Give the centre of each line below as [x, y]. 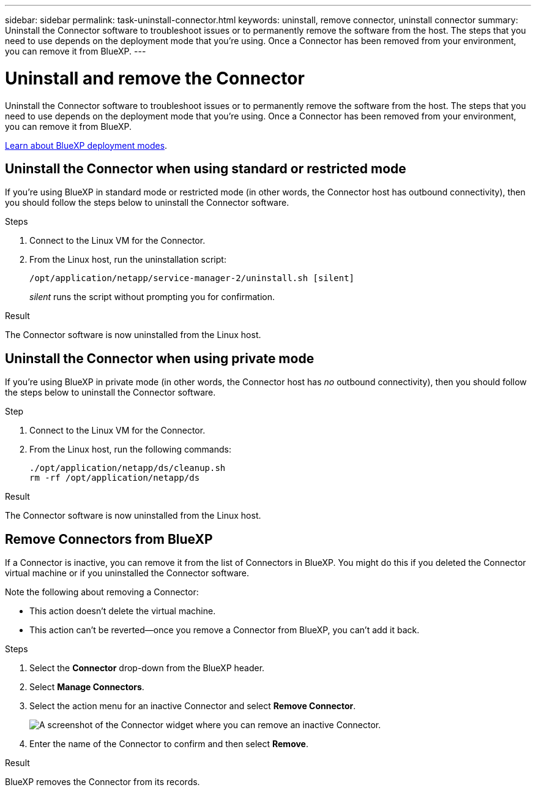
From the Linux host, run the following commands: [130, 450]
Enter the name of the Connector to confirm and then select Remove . [169, 744]
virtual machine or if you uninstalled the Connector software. [127, 573]
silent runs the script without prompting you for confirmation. [152, 297]
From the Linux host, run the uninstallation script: [128, 260]
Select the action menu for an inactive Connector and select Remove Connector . [193, 706]
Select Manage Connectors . [87, 687]
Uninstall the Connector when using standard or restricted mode [206, 168]
